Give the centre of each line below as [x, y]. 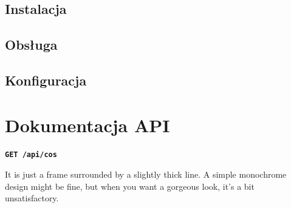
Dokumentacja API [87, 125]
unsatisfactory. [32, 198]
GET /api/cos [31, 155]
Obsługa [31, 45]
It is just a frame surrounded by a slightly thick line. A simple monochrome [146, 174]
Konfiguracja [46, 80]
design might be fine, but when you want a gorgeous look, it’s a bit [130, 186]
